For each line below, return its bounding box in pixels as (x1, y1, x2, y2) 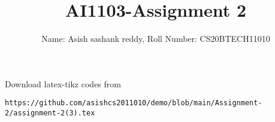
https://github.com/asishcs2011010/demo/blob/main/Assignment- (5, 99, 262, 108)
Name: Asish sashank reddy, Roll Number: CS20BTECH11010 (41, 32, 270, 45)
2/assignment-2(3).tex (5, 108, 95, 117)
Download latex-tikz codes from (5, 77, 121, 90)
